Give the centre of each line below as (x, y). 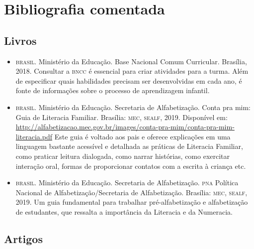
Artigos (23, 238)
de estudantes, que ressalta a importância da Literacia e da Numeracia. (124, 211)
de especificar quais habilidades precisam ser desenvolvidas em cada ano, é (129, 80)
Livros (20, 40)
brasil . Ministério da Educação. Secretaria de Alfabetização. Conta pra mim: (133, 107)
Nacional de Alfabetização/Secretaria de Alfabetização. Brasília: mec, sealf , (131, 192)
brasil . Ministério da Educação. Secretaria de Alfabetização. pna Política (127, 183)
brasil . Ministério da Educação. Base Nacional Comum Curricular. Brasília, (131, 61)
